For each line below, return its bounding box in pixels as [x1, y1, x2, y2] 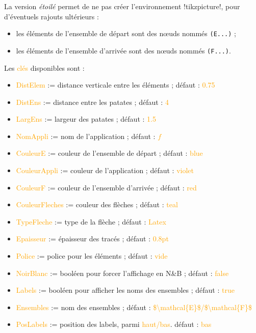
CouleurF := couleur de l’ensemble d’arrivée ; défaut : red [16, 182, 197, 192]
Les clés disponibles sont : [4, 62, 85, 73]
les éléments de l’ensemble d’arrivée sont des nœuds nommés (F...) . [16, 45, 231, 55]
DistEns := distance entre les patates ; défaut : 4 [16, 96, 169, 107]
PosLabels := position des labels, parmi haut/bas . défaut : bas [16, 319, 212, 329]
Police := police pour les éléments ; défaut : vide [16, 251, 168, 261]
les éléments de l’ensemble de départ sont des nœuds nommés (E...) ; [16, 28, 236, 39]
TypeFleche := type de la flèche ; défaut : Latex [16, 216, 166, 227]
